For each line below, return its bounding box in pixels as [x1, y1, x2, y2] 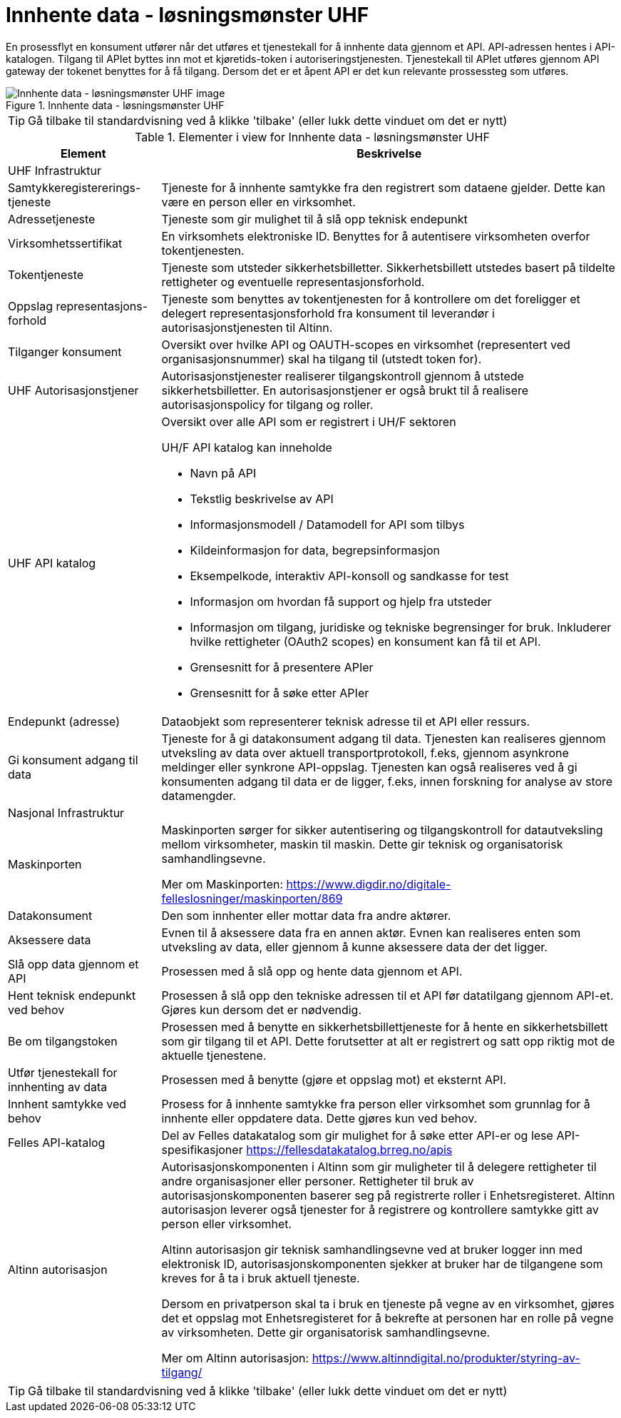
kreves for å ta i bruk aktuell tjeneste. [161, 1270, 360, 1285]
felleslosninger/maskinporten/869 [161, 891, 343, 906]
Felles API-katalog [8, 1135, 106, 1150]
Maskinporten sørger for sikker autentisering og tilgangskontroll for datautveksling [161, 822, 603, 837]
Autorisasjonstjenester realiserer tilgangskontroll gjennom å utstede [161, 368, 524, 383]
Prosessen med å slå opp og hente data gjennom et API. [161, 963, 463, 978]
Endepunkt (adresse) [8, 714, 120, 729]
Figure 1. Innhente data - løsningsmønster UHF [6, 98, 225, 111]
